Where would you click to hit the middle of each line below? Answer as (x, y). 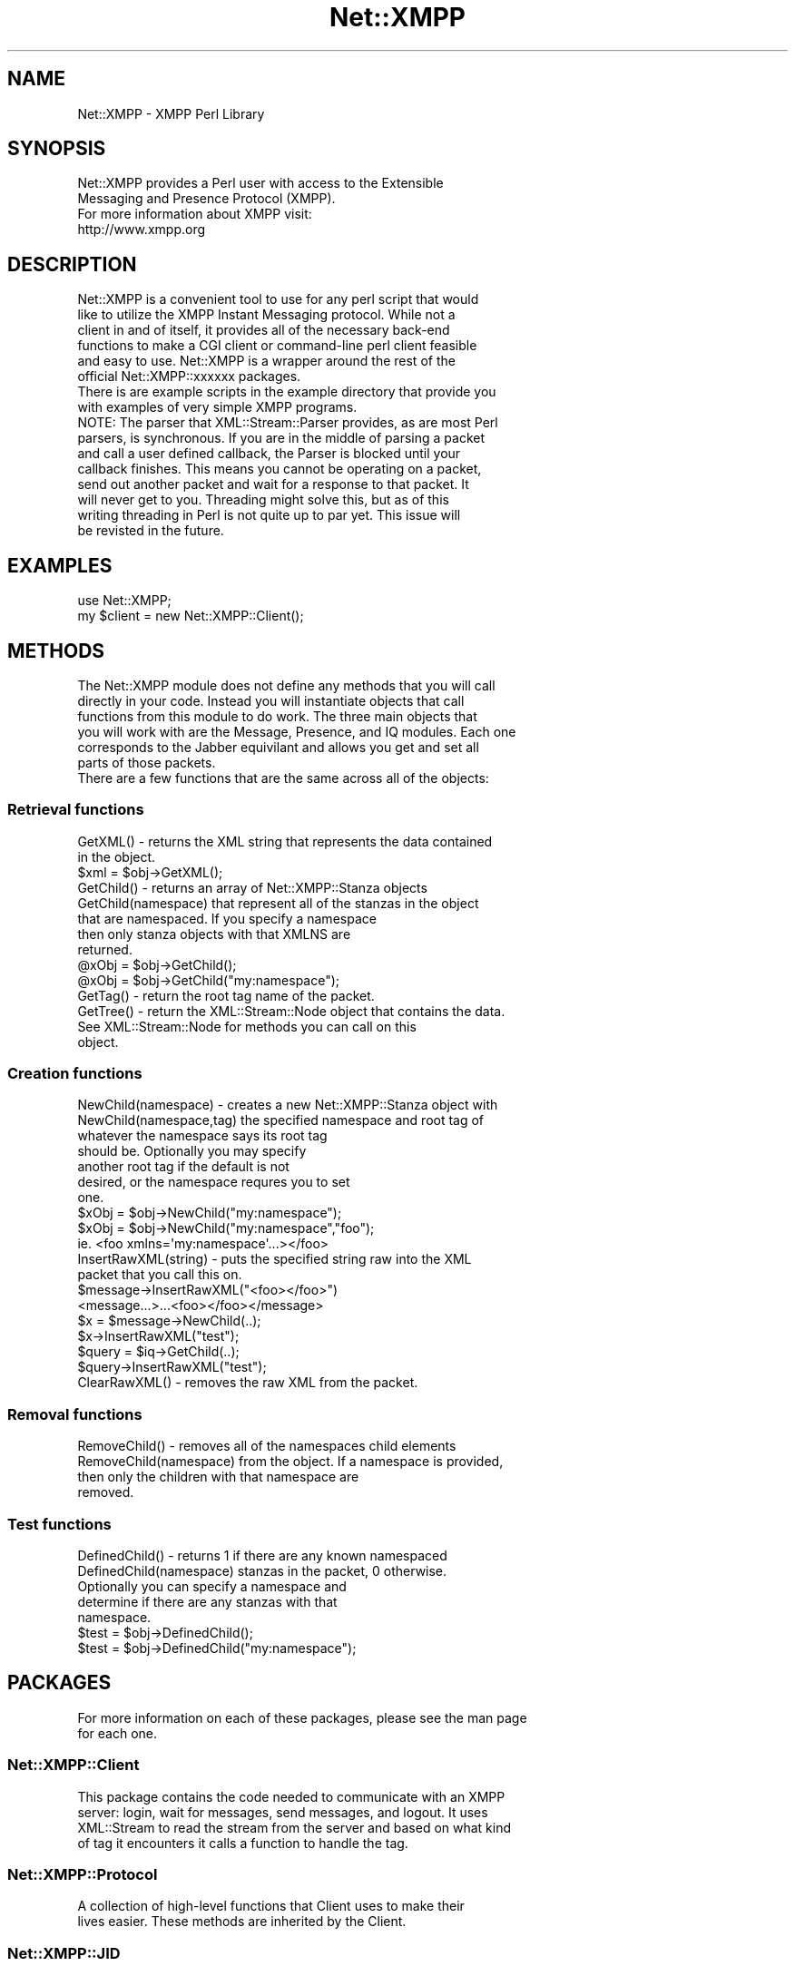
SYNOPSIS (57, 149)
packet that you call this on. (160, 1275)
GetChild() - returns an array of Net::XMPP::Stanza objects (252, 887)
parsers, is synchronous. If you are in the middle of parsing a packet (281, 438)
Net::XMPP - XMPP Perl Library (171, 113)
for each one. (117, 1733)
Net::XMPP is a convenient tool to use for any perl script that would (278, 299)
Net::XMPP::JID (64, 1953)
